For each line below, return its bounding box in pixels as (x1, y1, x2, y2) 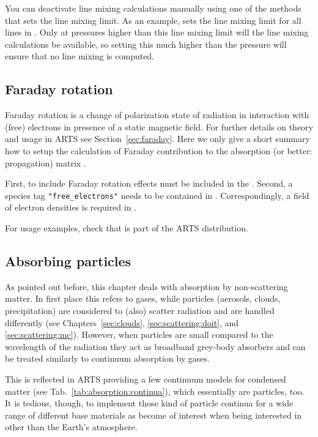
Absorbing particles (5, 251, 131, 270)
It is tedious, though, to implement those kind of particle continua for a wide (5, 397, 294, 409)
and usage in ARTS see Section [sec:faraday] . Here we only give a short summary (5, 132, 310, 145)
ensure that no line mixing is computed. (5, 50, 155, 62)
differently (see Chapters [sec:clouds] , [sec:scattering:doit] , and (5, 316, 239, 329)
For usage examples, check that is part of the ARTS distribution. (5, 221, 248, 234)
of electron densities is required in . (5, 201, 137, 214)
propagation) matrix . (5, 156, 86, 169)
